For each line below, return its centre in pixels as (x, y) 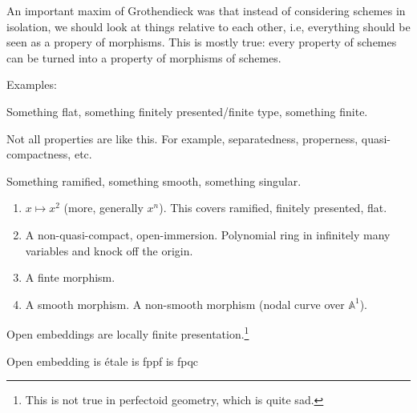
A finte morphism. (70, 277)
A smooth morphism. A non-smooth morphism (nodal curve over (185, 304)
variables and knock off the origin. (109, 250)
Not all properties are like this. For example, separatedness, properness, (182, 138)
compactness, (39, 154)
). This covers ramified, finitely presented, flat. (273, 208)
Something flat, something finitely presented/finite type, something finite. (187, 111)
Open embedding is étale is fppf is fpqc (103, 361)
